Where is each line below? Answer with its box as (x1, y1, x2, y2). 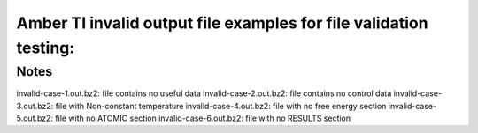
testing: (16, 38, 75, 57)
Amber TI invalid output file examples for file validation (16, 13, 428, 33)
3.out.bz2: (16, 100, 54, 111)
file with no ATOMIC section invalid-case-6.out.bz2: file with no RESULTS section (54, 113, 351, 123)
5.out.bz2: (16, 113, 53, 123)
